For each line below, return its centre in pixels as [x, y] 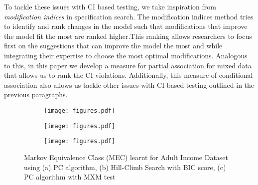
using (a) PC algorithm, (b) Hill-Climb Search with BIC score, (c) [125, 167]
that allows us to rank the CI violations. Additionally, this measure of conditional [129, 75]
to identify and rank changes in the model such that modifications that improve [126, 26]
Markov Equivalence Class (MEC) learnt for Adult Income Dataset [126, 157]
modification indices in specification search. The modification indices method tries [129, 16]
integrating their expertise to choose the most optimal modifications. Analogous [126, 55]
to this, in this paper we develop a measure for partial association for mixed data [128, 65]
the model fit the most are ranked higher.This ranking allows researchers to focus [128, 36]
